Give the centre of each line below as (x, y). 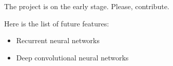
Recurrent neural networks (58, 40)
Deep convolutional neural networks (72, 57)
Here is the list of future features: (57, 23)
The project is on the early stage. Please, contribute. (87, 6)
